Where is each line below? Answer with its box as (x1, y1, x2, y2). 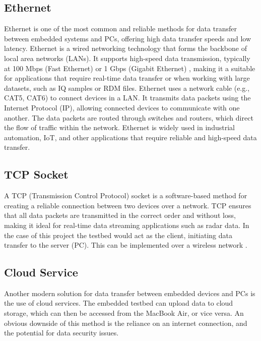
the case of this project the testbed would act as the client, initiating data (4, 230, 232, 240)
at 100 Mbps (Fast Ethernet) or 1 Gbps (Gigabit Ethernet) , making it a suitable (4, 63, 255, 73)
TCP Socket (4, 166, 69, 182)
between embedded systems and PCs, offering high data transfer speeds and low (4, 33, 251, 43)
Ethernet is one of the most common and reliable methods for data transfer (4, 23, 237, 34)
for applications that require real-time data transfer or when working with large (4, 73, 250, 83)
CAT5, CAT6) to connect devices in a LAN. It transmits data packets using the (4, 92, 251, 103)
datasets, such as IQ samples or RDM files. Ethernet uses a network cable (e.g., (4, 82, 250, 93)
